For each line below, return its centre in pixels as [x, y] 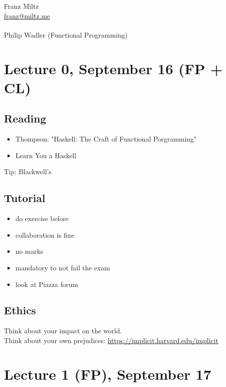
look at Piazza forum [47, 284]
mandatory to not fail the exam [63, 267]
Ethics [20, 310]
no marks [29, 251]
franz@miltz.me [27, 15]
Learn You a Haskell [46, 155]
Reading [25, 118]
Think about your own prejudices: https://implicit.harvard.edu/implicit [111, 340]
